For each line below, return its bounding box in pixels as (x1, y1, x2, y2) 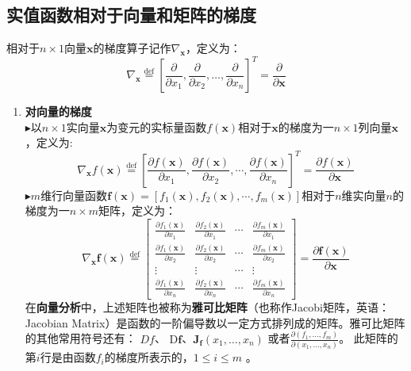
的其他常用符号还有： (25, 330, 136, 346)
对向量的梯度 (25, 103, 92, 120)
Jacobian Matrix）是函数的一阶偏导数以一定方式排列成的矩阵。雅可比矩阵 (25, 314, 405, 331)
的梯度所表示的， (104, 349, 194, 365)
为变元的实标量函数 (106, 118, 207, 135)
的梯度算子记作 (93, 40, 171, 56)
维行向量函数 (40, 186, 108, 203)
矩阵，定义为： (98, 202, 177, 219)
